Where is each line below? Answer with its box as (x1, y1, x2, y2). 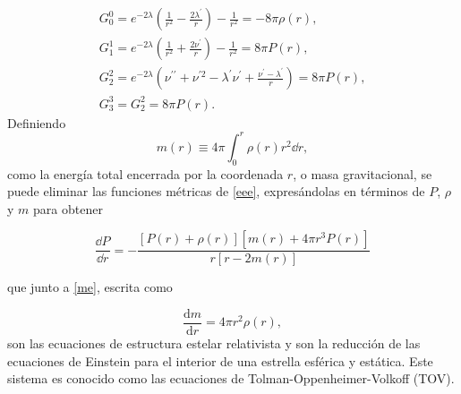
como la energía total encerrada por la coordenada (7, 164, 284, 183)
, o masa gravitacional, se (293, 164, 432, 183)
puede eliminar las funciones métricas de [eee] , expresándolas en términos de (7, 182, 425, 201)
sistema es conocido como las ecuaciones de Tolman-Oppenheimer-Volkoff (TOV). (7, 369, 455, 388)
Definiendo (7, 113, 66, 132)
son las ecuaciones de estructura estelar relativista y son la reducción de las (7, 333, 421, 352)
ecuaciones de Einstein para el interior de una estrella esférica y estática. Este (7, 351, 433, 370)
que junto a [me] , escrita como (7, 278, 173, 296)
